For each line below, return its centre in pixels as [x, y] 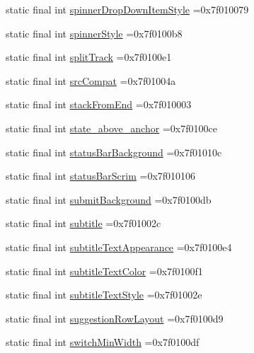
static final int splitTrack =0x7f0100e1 [89, 57]
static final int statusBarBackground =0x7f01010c [114, 152]
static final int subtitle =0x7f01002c [83, 223]
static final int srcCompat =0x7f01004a [91, 80]
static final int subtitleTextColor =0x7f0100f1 [104, 271]
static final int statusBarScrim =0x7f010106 [101, 176]
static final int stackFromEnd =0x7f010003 [99, 104]
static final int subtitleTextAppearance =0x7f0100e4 [119, 247]
